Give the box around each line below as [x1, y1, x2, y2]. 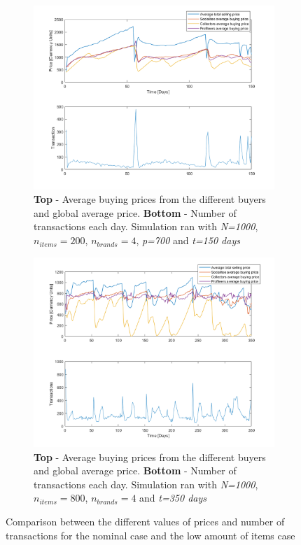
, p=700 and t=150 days [136, 233, 240, 248]
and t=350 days [139, 490, 207, 505]
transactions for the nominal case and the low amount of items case [6, 528, 295, 542]
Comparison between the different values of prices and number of [6, 514, 285, 529]
